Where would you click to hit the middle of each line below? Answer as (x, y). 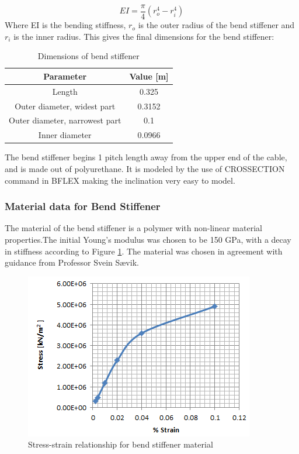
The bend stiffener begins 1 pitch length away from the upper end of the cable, (146, 157)
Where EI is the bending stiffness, (65, 25)
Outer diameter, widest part (65, 106)
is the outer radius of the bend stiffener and (216, 25)
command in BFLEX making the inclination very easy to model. (120, 180)
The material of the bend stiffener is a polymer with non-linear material (133, 228)
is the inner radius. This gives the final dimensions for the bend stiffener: (144, 36)
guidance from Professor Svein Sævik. (72, 262)
